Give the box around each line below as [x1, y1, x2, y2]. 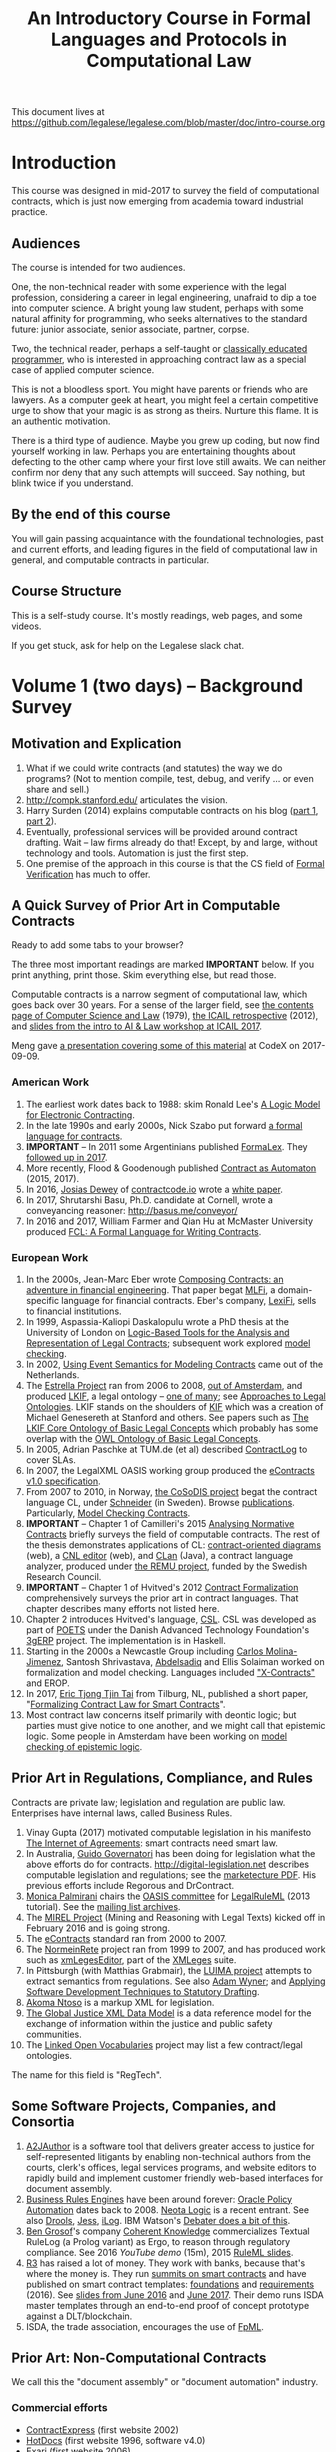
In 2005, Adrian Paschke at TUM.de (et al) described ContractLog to [25, 1443, 308, 1455]
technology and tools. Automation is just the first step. [25, 847, 249, 859]
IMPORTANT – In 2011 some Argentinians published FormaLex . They [25, 1140, 308, 1152]
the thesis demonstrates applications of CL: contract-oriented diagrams [25, 1538, 322, 1551]
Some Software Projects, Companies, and [11, 2098, 276, 2115]
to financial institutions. [25, 1305, 123, 1317]
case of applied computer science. [11, 363, 155, 376]
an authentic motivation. [11, 415, 111, 427]
